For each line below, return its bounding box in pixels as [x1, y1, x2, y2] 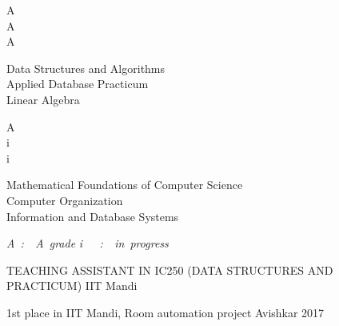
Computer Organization [6, 191, 123, 208]
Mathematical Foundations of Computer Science [6, 176, 243, 193]
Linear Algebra [6, 91, 80, 107]
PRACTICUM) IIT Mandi [6, 277, 138, 294]
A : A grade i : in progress [6, 235, 169, 252]
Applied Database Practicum [6, 75, 149, 92]
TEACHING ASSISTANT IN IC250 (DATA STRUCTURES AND [6, 261, 333, 278]
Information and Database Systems [6, 207, 179, 224]
